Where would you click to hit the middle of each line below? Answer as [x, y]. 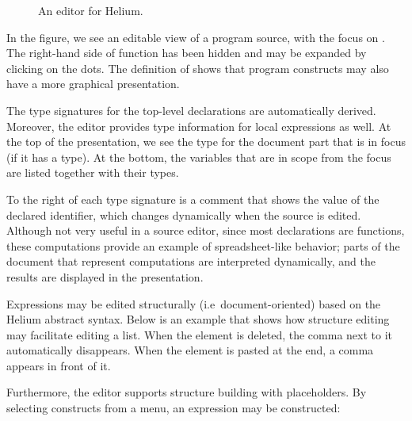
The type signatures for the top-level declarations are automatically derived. [191, 110]
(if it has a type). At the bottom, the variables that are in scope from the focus [199, 157]
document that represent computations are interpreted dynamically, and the [191, 261]
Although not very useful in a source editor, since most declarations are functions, [206, 230]
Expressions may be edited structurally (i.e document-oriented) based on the [194, 303]
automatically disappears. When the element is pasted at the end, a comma [190, 350]
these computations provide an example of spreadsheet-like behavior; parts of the [203, 245]
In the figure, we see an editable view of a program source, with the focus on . [196, 37]
